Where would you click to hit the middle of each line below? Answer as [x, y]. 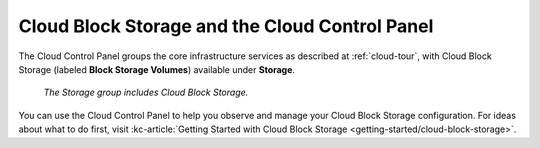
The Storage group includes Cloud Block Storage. [146, 92]
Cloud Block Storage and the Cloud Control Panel [226, 26]
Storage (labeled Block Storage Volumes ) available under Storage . [156, 69]
